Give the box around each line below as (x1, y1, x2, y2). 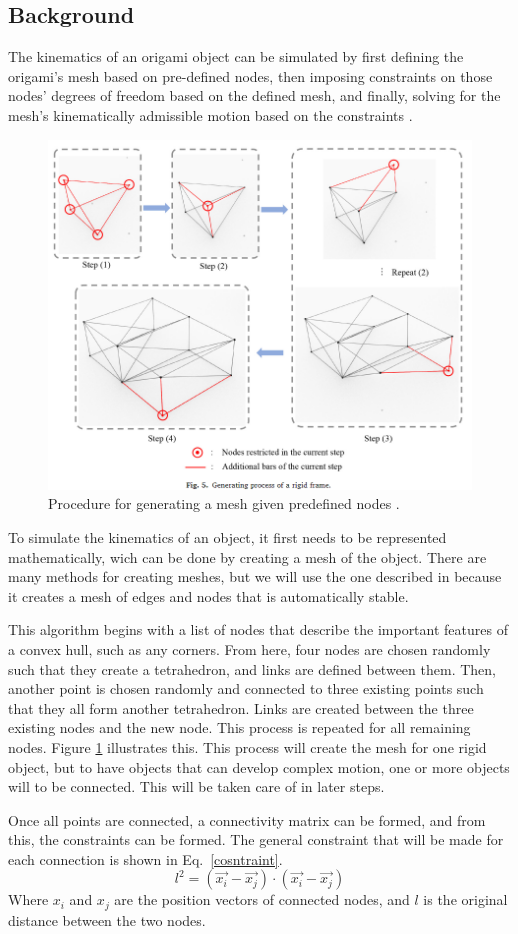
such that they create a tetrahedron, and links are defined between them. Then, (8, 658, 496, 679)
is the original (423, 889, 508, 910)
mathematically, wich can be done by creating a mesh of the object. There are (8, 546, 487, 567)
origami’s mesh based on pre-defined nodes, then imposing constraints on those (8, 65, 493, 86)
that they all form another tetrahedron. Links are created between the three (8, 697, 474, 718)
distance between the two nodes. (8, 909, 206, 930)
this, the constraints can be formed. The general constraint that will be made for (8, 829, 504, 850)
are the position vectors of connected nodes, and (114, 889, 410, 910)
